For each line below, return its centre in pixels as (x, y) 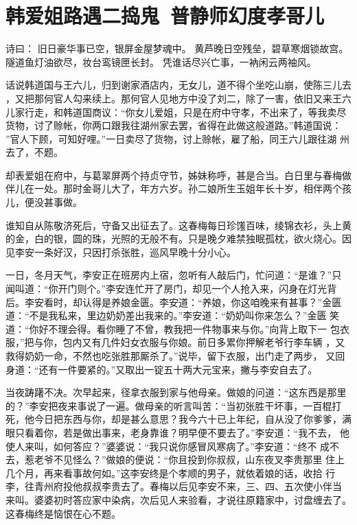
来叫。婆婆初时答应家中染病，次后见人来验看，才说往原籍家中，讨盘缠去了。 (178, 499)
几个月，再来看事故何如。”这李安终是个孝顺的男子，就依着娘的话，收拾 (164, 472)
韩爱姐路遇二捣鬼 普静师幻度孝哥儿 (165, 15)
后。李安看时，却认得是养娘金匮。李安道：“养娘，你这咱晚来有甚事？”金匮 (174, 302)
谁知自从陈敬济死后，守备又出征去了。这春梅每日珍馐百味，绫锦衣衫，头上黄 (178, 225)
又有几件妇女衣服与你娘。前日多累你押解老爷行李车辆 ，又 (214, 342)
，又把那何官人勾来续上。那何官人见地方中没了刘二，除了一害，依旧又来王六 (178, 98)
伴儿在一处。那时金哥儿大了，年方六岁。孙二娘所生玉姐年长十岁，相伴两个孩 (178, 188)
